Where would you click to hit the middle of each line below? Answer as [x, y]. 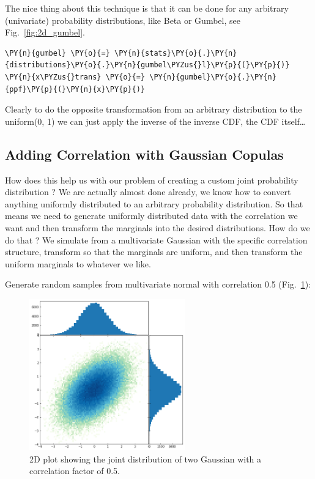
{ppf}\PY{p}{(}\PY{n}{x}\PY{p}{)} [75, 89]
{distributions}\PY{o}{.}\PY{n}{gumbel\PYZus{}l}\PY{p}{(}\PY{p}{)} [147, 65]
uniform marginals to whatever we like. [78, 263]
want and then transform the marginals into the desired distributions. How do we [157, 227]
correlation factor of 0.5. [75, 471]
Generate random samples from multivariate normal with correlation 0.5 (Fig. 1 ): [158, 284]
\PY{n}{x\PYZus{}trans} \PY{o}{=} [75, 77]
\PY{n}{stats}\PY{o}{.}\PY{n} [176, 53]
